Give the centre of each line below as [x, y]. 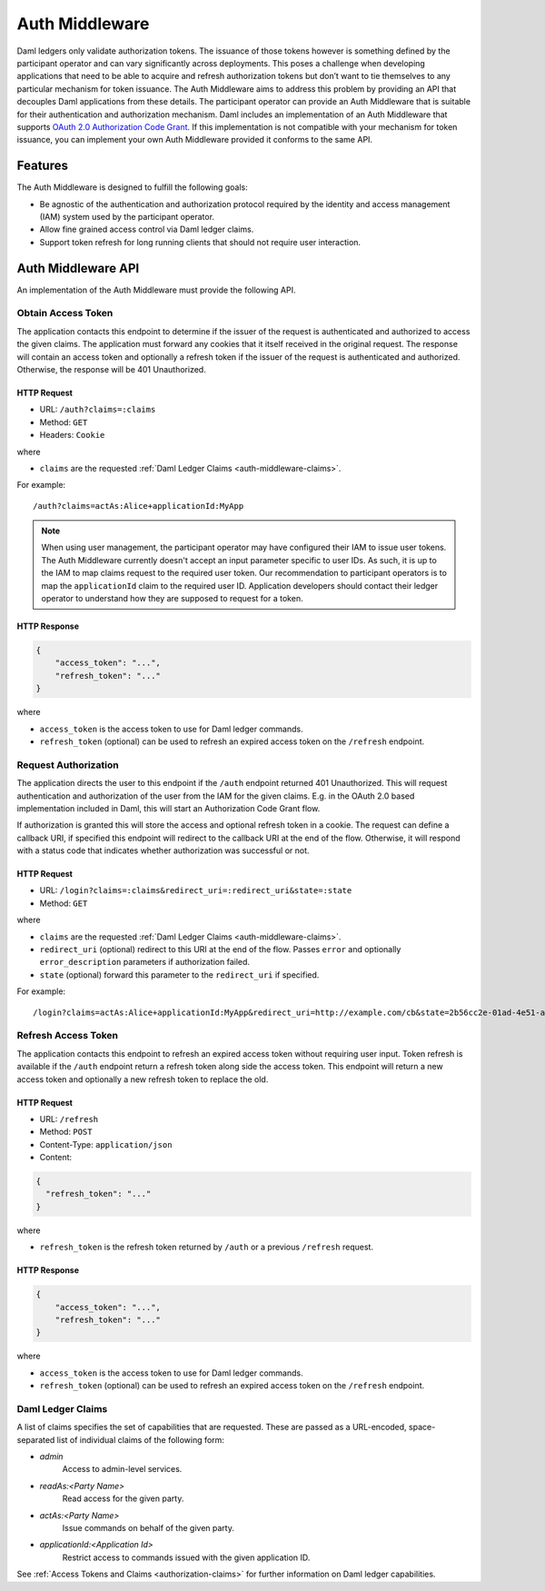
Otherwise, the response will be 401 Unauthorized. [111, 369]
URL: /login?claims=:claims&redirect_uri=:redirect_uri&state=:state [196, 890]
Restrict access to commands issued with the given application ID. [186, 1557]
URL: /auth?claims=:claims [98, 410]
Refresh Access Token [67, 1036]
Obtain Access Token [65, 313]
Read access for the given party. [123, 1498]
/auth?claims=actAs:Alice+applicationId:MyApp [139, 506]
